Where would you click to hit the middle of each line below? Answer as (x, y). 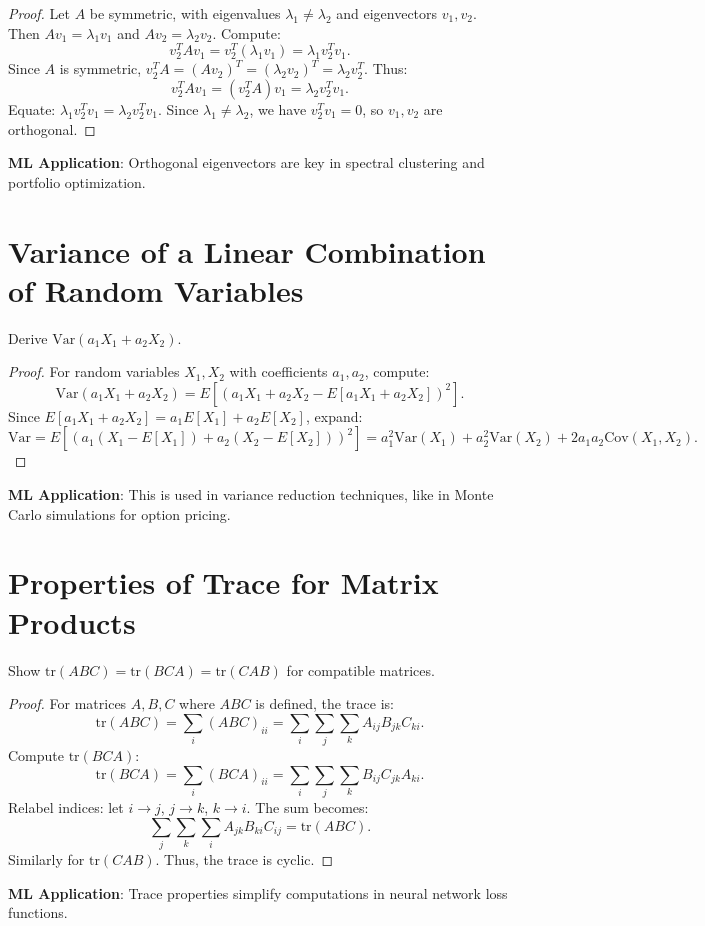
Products (72, 621)
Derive (28, 337)
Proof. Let (39, 13)
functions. (38, 912)
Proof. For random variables (94, 371)
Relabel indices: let (66, 807)
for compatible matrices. (360, 669)
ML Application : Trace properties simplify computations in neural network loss (258, 892)
